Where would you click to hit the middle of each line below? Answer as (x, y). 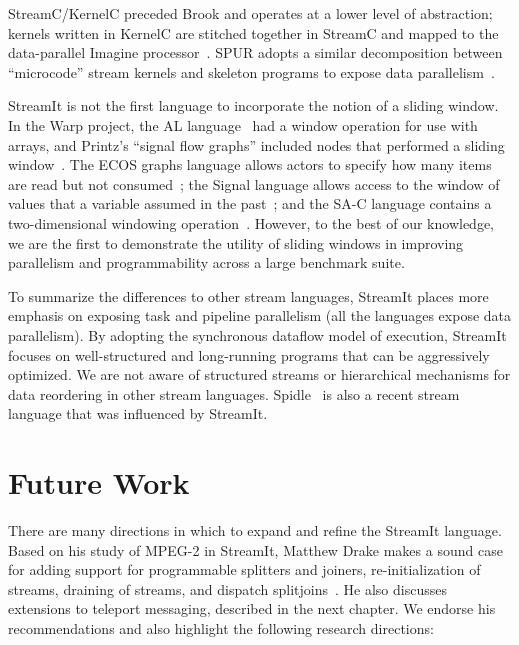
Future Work (99, 482)
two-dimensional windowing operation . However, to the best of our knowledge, (251, 222)
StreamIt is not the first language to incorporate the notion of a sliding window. (253, 105)
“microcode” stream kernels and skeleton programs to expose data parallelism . (251, 71)
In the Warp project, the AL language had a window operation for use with (243, 124)
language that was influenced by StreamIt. (138, 413)
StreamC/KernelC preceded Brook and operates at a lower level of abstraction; (250, 13)
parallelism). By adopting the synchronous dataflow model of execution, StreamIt (257, 334)
